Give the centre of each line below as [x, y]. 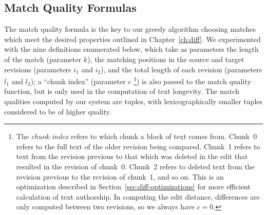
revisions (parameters [38, 69]
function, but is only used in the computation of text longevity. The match [122, 91]
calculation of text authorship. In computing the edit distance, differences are [138, 196]
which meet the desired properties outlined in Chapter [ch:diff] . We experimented [132, 39]
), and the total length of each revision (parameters [182, 69]
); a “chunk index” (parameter [78, 81]
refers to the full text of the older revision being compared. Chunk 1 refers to [138, 146]
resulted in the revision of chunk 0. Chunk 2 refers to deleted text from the [135, 166]
